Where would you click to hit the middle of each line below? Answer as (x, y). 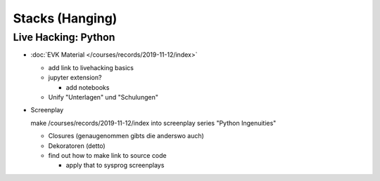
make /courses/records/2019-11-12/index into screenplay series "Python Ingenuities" (153, 123)
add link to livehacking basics (91, 67)
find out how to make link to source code (107, 155)
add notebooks (88, 87)
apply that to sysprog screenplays (115, 166)
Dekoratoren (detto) (77, 146)
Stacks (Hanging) (65, 18)
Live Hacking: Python (64, 37)
